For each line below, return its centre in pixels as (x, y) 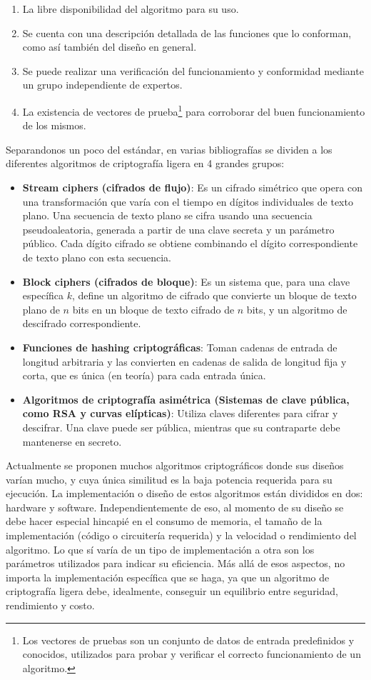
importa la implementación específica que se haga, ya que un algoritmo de (168, 577)
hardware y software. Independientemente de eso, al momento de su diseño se (175, 507)
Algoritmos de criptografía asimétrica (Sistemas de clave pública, (186, 399)
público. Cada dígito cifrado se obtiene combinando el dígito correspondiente (190, 243)
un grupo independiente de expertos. (102, 85)
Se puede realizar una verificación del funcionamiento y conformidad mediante (193, 70)
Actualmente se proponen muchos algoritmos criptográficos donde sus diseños (175, 465)
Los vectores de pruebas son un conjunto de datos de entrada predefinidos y (188, 640)
